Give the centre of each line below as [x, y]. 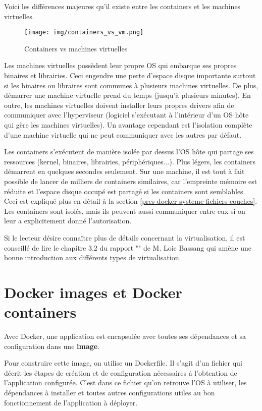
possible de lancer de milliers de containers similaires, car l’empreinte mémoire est [131, 181]
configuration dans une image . [52, 346]
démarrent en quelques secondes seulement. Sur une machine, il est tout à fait [124, 171]
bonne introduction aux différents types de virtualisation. [93, 257]
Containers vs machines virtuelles [76, 48]
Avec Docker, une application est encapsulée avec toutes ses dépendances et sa [125, 336]
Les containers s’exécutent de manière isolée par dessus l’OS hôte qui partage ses [129, 152]
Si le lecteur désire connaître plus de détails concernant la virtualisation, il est [125, 237]
